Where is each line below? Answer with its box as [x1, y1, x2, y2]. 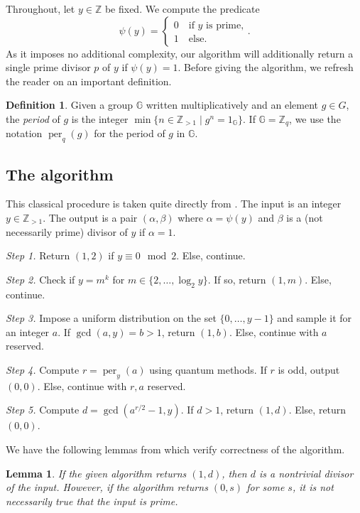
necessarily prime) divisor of [6, 224, 128, 239]
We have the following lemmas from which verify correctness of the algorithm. [6, 441, 345, 456]
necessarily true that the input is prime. [6, 493, 178, 508]
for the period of [94, 126, 165, 141]
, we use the [289, 111, 341, 126]
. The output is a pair [43, 210, 138, 225]
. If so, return [207, 271, 266, 286]
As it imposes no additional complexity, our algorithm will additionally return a [6, 45, 354, 60]
